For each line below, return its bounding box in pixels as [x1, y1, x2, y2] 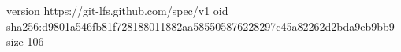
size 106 [6, 33, 44, 50]
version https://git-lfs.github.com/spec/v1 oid [6, 2, 228, 18]
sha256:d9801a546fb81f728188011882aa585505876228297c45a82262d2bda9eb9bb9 [6, 17, 395, 34]
